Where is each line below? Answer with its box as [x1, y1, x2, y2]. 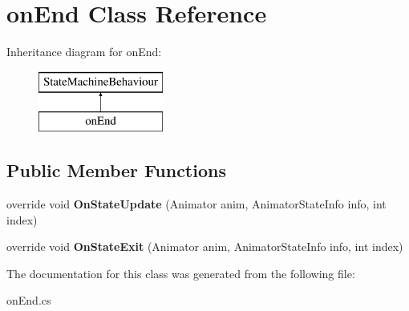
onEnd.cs [6, 292, 51, 309]
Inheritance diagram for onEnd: [6, 43, 162, 60]
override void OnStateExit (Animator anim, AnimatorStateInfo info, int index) [6, 238, 403, 255]
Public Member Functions [6, 158, 226, 183]
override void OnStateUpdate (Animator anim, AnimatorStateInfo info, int [6, 196, 387, 212]
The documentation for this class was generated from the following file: [6, 265, 355, 281]
